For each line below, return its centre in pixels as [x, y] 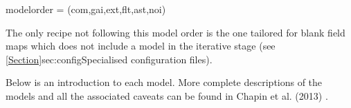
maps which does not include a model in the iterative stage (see [141, 46]
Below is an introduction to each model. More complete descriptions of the [164, 82]
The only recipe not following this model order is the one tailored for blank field [175, 32]
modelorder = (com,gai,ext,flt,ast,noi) [86, 9]
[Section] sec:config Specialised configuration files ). [109, 59]
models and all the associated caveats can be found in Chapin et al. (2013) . [167, 95]
